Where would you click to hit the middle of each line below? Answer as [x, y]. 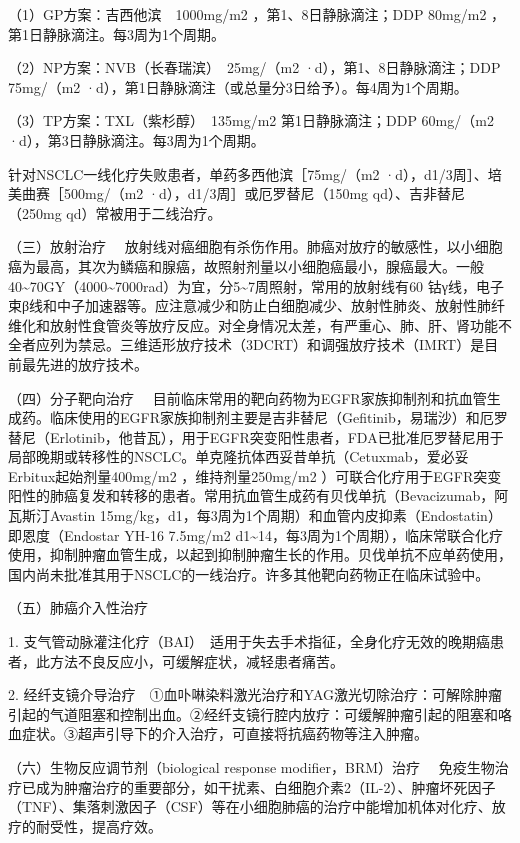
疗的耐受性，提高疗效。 [85, 825]
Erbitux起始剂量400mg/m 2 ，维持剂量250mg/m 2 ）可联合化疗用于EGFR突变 [255, 475]
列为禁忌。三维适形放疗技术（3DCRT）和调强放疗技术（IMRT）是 [267, 344]
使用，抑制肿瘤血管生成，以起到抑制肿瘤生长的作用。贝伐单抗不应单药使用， [260, 554]
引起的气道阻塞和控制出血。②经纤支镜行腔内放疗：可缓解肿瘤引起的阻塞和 [253, 713]
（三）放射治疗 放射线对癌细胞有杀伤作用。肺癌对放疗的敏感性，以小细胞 [255, 246]
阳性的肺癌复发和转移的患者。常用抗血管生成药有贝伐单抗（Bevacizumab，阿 [258, 495]
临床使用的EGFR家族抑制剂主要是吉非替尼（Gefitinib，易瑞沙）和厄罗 [278, 417]
